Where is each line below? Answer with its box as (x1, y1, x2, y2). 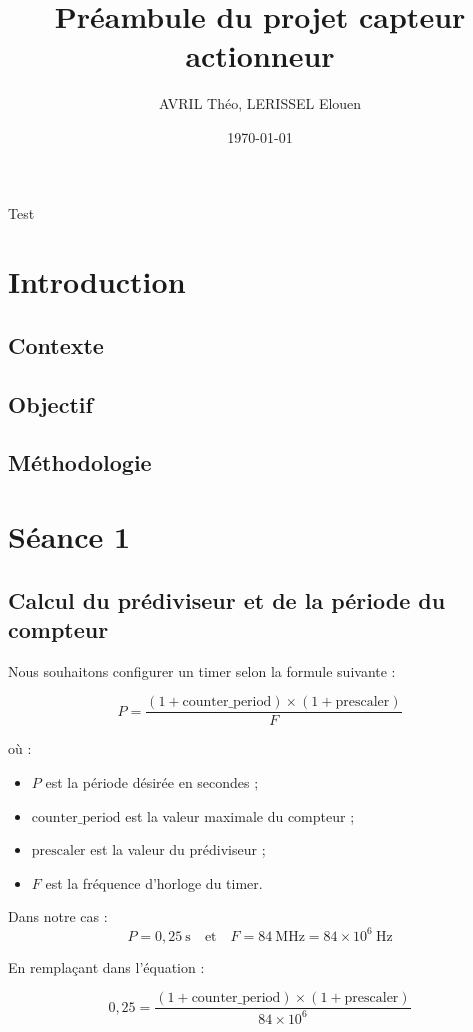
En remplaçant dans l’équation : (8, 956, 205, 977)
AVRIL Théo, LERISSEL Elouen (158, 93, 362, 114)
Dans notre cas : (8, 906, 108, 927)
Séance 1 (8, 516, 131, 556)
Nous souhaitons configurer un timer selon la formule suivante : (8, 660, 396, 681)
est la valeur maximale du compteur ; (125, 805, 355, 826)
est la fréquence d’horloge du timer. (45, 872, 263, 893)
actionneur (185, 35, 335, 76)
